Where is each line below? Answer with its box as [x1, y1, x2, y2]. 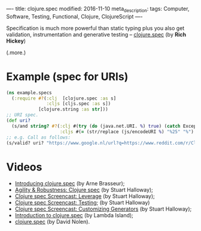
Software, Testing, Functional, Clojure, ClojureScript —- [6, 13, 143, 20]
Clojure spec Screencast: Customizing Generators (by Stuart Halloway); [14, 205, 192, 212]
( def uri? [6, 118, 31, 124]
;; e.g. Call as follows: [6, 134, 71, 140]
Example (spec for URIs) [6, 70, 129, 83]
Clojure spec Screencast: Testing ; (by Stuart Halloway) [14, 199, 150, 206]
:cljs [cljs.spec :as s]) [46, 101, 111, 107]
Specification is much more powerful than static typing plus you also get [6, 24, 185, 32]
